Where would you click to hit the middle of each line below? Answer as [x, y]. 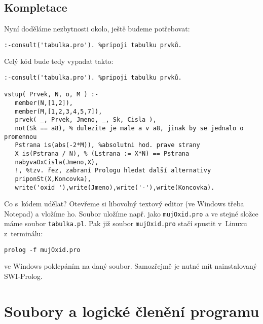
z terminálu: [24, 233]
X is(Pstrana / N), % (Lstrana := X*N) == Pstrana [102, 153]
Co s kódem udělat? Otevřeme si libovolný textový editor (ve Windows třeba [124, 204]
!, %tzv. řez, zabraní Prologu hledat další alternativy [113, 171]
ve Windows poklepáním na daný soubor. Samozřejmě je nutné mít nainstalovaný [130, 266]
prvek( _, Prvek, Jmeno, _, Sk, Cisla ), [86, 120]
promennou [21, 137]
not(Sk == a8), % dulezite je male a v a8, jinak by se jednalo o [129, 128]
